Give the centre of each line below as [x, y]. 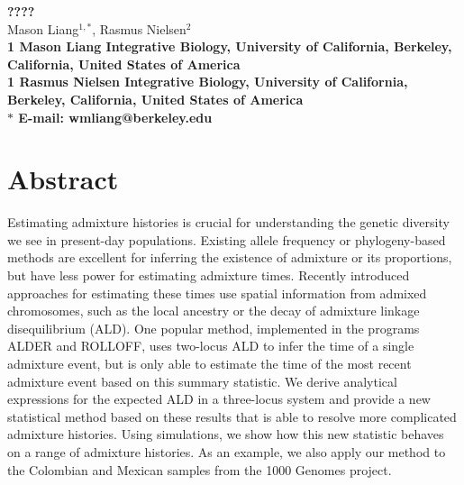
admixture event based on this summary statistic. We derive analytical [202, 381]
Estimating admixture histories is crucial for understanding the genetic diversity [228, 222]
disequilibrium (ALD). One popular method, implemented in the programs [214, 328]
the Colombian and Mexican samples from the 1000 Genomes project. [200, 469]
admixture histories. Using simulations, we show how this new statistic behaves [226, 434]
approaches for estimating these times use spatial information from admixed [217, 293]
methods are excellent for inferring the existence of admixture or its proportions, [230, 257]
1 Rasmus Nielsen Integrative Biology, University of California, [208, 82]
